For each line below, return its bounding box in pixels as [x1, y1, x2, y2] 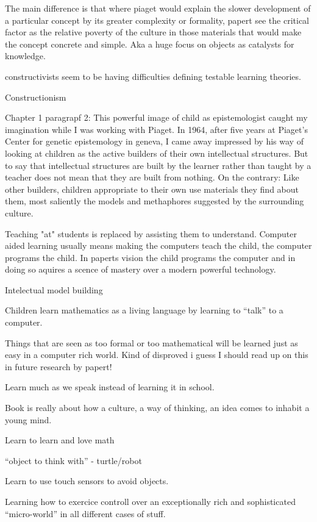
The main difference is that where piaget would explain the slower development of [5, 2, 311, 14]
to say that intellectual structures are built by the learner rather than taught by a [5, 159, 312, 171]
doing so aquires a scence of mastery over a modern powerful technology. [5, 263, 276, 276]
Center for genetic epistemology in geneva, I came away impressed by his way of [5, 135, 304, 148]
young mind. [5, 413, 52, 426]
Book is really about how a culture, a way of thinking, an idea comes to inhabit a [5, 401, 310, 414]
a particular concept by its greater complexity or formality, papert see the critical [5, 13, 310, 26]
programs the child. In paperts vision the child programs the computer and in [5, 251, 296, 263]
